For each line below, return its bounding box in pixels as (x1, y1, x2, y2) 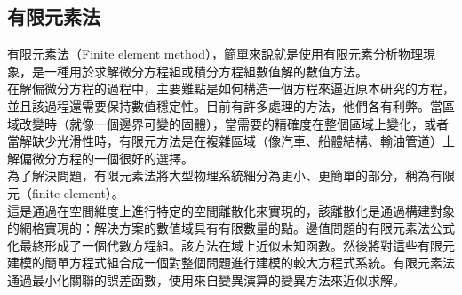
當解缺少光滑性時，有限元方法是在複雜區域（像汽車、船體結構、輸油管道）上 (7, 132, 455, 150)
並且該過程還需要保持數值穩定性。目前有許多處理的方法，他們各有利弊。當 (7, 96, 442, 115)
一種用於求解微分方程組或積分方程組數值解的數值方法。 (44, 61, 368, 80)
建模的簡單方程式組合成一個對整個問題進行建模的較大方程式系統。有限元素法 (7, 253, 455, 272)
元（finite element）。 (7, 183, 124, 202)
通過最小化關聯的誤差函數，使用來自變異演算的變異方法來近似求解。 (7, 270, 405, 289)
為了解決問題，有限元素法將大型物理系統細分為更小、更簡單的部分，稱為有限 (7, 166, 455, 185)
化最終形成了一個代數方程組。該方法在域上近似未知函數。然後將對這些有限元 (7, 235, 455, 254)
